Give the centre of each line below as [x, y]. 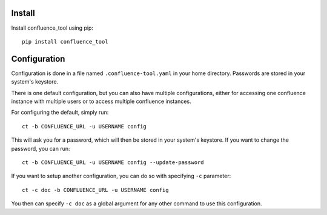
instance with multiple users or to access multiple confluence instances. [101, 101]
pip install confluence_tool [65, 41]
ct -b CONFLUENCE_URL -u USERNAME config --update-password [113, 162]
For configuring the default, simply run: [60, 113]
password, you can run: [41, 148]
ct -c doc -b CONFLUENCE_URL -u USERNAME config [95, 190]
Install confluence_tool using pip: [52, 28]
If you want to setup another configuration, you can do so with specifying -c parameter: [121, 176]
